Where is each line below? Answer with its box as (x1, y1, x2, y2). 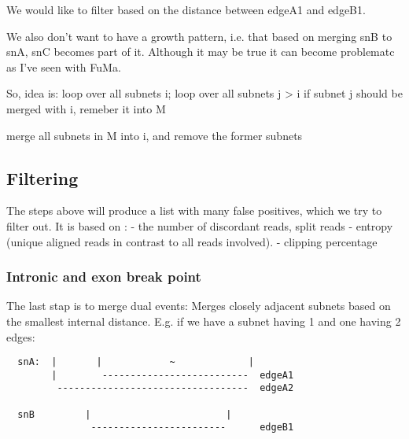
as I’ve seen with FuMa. (6, 58, 121, 75)
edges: (6, 328, 35, 345)
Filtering (6, 165, 79, 190)
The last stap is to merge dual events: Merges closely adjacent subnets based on (6, 297, 391, 314)
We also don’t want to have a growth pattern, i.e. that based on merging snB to (6, 28, 392, 44)
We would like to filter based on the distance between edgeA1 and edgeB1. (6, 2, 366, 17)
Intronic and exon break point (6, 267, 201, 286)
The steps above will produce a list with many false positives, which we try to (6, 202, 382, 219)
